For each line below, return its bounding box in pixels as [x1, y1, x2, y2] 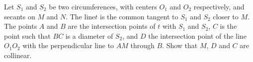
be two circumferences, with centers [49, 1, 157, 11]
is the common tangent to [100, 11, 178, 21]
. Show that [162, 40, 198, 51]
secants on [4, 11, 35, 21]
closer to [213, 11, 239, 21]
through [130, 40, 155, 51]
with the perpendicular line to [22, 40, 114, 51]
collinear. [4, 50, 32, 60]
